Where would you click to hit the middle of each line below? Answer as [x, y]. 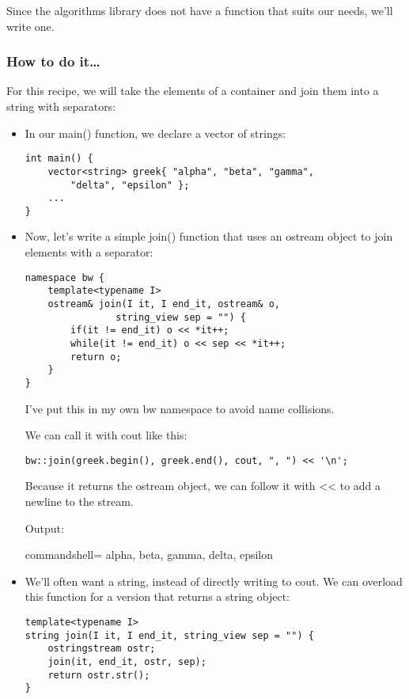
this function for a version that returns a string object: [157, 596]
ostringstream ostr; [102, 649]
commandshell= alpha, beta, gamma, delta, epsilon [149, 555]
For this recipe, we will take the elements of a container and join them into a [193, 91]
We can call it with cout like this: [106, 435]
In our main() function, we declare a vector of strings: [155, 133]
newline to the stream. [79, 501]
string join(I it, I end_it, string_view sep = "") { [169, 635]
